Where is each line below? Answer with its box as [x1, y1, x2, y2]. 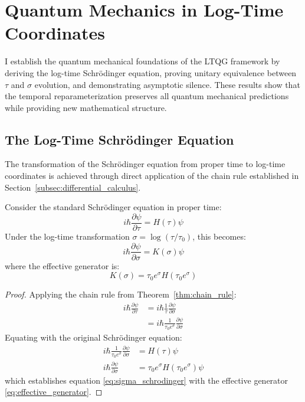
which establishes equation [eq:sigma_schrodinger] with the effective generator [5, 374, 288, 386]
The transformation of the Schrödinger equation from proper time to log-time [5, 158, 286, 170]
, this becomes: [192, 230, 246, 242]
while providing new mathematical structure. [5, 101, 167, 113]
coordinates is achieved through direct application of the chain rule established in [5, 169, 299, 182]
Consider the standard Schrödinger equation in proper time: [5, 201, 222, 213]
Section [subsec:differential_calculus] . [5, 181, 141, 193]
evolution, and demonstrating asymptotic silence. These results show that [34, 78, 300, 90]
